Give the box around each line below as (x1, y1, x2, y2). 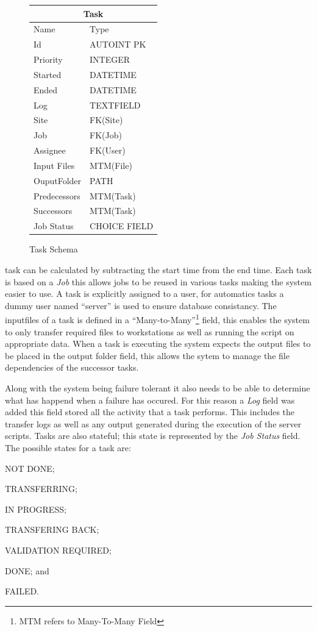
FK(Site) (90, 113, 123, 126)
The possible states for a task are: (5, 441, 131, 454)
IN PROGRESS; (5, 502, 66, 515)
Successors (34, 204, 73, 217)
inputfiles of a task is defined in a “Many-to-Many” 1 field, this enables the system (5, 312, 310, 326)
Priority (34, 53, 63, 66)
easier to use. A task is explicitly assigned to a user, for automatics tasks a (5, 287, 284, 300)
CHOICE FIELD (90, 219, 154, 232)
